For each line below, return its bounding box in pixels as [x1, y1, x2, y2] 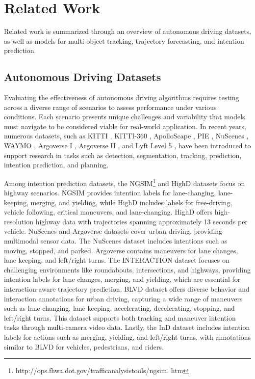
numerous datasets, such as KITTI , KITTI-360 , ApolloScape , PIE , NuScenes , [4, 131, 249, 141]
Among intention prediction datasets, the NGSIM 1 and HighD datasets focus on [4, 176, 245, 188]
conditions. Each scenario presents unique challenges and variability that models [4, 111, 245, 122]
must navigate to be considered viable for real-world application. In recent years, [4, 121, 246, 131]
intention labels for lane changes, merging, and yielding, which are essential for [4, 274, 241, 284]
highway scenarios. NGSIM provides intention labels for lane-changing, [4, 188, 216, 198]
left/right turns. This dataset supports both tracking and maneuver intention [4, 312, 236, 323]
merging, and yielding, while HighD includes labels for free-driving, [30, 197, 232, 207]
